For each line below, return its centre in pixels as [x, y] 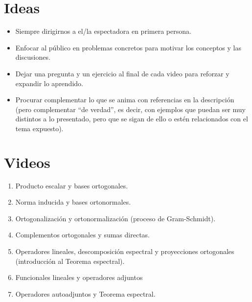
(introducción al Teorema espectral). [70, 261]
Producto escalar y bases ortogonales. [72, 185]
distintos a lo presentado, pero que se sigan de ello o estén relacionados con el [132, 119]
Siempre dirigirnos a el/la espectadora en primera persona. [103, 31]
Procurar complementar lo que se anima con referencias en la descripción [125, 100]
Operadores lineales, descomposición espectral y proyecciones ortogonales [125, 251]
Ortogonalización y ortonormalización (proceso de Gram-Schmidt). [115, 218]
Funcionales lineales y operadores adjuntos [79, 277]
